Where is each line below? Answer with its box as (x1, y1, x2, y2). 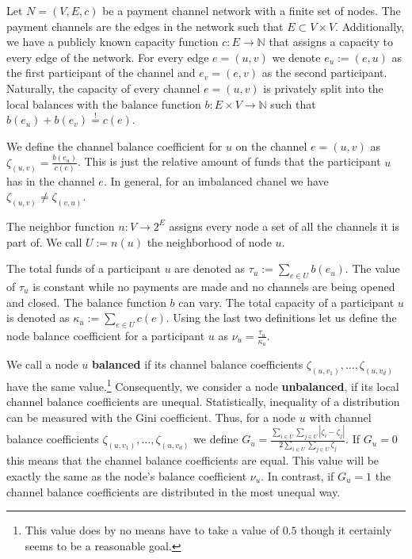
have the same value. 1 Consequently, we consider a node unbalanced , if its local (6, 376, 399, 394)
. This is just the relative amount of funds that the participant (77, 153, 381, 170)
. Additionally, (335, 17, 405, 34)
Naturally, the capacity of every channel (6, 79, 200, 96)
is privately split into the (263, 79, 383, 96)
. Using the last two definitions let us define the (166, 309, 397, 326)
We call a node (6, 356, 78, 373)
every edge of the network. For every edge (6, 48, 209, 65)
